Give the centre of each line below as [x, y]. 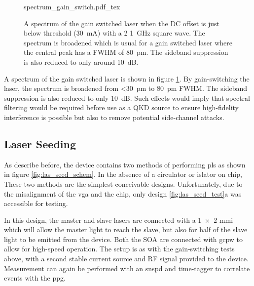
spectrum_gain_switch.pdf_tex [72, 6]
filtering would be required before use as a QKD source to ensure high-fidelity [121, 107]
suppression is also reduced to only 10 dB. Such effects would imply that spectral [127, 98]
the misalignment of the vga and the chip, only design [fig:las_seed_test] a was [123, 193]
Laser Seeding [40, 143]
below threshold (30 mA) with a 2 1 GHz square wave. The [114, 33]
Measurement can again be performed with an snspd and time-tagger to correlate [127, 268]
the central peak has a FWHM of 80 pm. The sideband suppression [126, 52]
